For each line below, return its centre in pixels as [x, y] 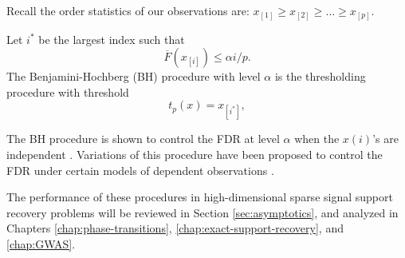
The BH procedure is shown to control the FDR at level [143, 139]
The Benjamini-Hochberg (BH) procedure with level [134, 76]
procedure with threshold [68, 91]
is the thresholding [320, 76]
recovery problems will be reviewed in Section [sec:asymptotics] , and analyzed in [202, 212]
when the [317, 139]
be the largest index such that [112, 39]
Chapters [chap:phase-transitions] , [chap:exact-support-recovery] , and [175, 228]
